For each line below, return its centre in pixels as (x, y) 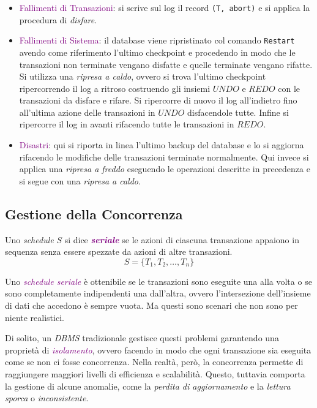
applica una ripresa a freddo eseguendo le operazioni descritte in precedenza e (165, 169)
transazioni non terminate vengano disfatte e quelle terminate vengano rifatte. (166, 64)
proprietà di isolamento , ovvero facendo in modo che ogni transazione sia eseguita (158, 349)
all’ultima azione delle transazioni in (87, 112)
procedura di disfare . (58, 19)
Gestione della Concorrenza (94, 213)
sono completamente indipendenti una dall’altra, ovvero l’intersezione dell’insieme (158, 293)
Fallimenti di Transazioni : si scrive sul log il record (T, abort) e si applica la (165, 7)
